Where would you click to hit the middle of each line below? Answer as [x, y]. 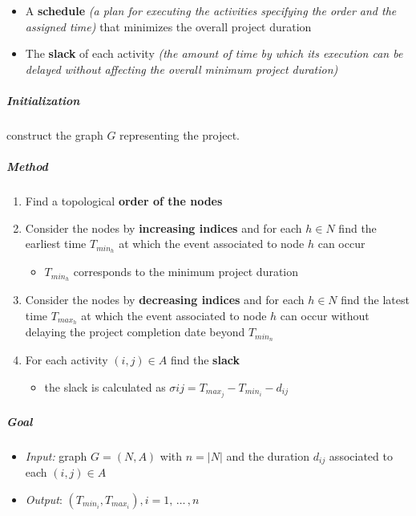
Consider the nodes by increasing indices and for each [164, 228]
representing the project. [180, 134]
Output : [44, 499]
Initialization [43, 100]
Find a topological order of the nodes [124, 201]
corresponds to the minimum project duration [186, 272]
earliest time [56, 244]
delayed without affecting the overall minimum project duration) [182, 69]
